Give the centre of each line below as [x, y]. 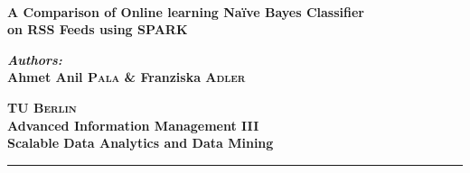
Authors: [35, 59]
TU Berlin [42, 107]
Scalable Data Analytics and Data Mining [141, 143]
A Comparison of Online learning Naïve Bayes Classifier [186, 11]
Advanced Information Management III [133, 125]
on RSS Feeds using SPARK [98, 29]
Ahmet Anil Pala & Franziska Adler [127, 77]
